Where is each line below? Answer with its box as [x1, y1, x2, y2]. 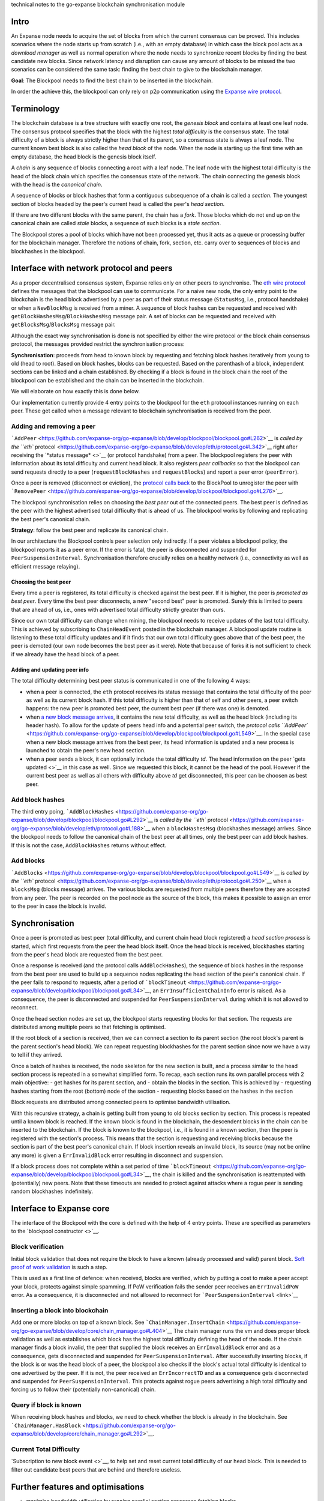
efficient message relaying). [11, 563, 80, 570]
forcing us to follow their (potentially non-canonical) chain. [11, 1386, 156, 1393]
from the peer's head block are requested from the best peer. [11, 950, 163, 958]
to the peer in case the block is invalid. [11, 902, 107, 910]
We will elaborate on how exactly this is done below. [11, 388, 140, 395]
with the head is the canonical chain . [11, 181, 103, 188]
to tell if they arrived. [11, 1051, 62, 1059]
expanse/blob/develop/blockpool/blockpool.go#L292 [11, 817, 143, 824]
